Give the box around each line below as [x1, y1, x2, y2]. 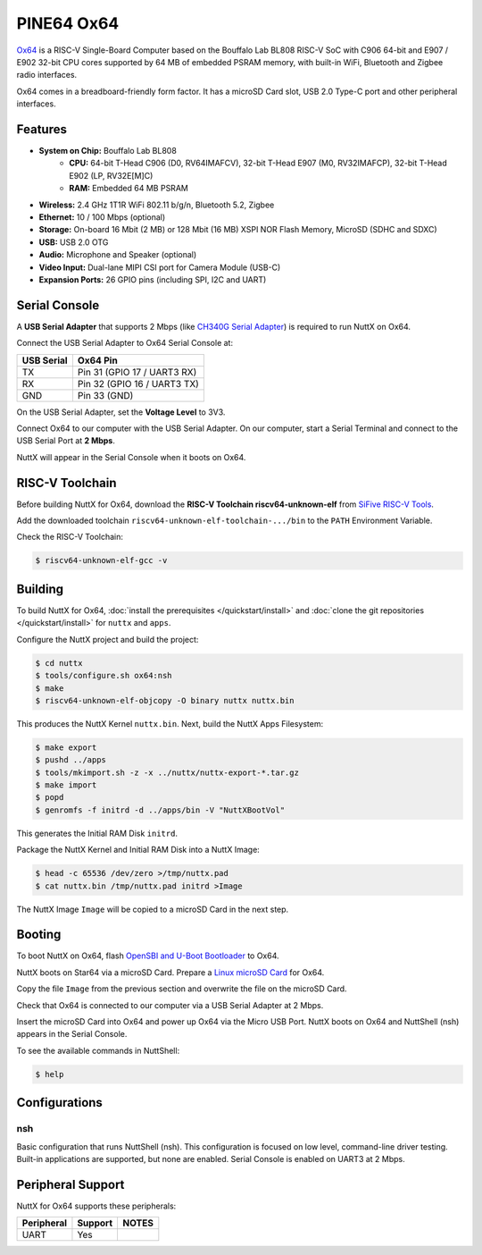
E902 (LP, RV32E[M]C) [69, 170, 154, 181]
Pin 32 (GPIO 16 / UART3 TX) [77, 377, 200, 390]
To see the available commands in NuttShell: [16, 1045, 180, 1056]
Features [16, 122, 67, 137]
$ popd [35, 792, 64, 803]
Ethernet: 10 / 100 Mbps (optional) [38, 211, 166, 223]
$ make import [35, 780, 97, 790]
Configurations [16, 1095, 103, 1110]
